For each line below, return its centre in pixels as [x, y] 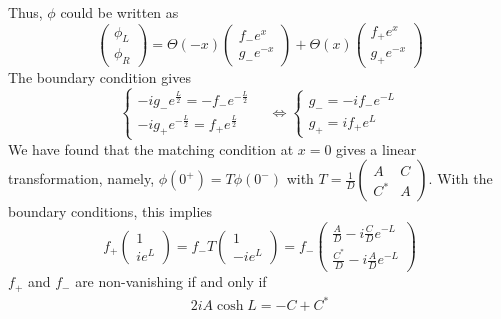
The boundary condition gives [99, 77]
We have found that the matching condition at [151, 148]
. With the [460, 178]
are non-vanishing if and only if [171, 281]
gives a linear [376, 148]
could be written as [119, 12]
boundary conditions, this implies [110, 211]
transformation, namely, [81, 178]
